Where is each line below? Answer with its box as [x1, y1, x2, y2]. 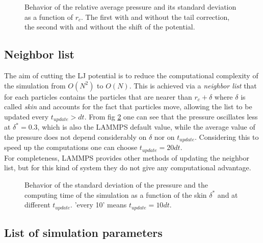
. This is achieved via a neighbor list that [129, 80, 257, 90]
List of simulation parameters [4, 224, 163, 240]
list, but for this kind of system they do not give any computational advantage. [4, 162, 251, 173]
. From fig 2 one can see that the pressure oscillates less [84, 111, 258, 121]
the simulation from [4, 80, 66, 90]
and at [217, 189, 238, 200]
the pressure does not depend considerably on [4, 131, 147, 142]
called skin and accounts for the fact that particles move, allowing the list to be [4, 101, 252, 112]
